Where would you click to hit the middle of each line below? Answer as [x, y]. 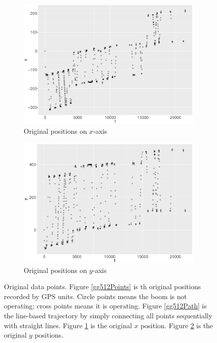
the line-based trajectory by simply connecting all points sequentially [108, 316]
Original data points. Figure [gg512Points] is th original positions [103, 286]
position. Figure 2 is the [177, 325]
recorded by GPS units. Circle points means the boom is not [95, 296]
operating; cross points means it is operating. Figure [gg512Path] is [105, 306]
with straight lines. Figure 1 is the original [68, 325]
